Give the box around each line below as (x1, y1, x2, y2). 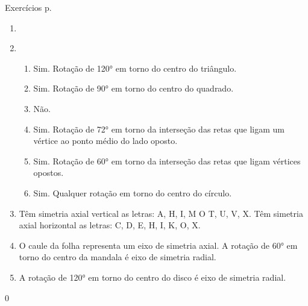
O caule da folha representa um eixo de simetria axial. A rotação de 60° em (19, 239, 298, 251)
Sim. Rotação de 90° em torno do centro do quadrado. (33, 82, 234, 95)
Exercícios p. (5, 1, 52, 13)
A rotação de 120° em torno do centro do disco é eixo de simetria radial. (19, 270, 286, 283)
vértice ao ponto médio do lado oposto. (33, 134, 178, 147)
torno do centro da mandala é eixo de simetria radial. (19, 251, 216, 263)
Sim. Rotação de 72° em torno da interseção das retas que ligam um (33, 122, 284, 135)
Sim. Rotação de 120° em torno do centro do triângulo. (33, 61, 237, 74)
